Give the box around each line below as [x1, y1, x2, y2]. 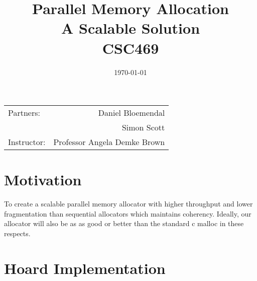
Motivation [4, 169, 82, 190]
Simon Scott [121, 121, 165, 133]
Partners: [8, 107, 40, 119]
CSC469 [102, 37, 159, 58]
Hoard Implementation [4, 257, 166, 278]
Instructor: [8, 136, 46, 148]
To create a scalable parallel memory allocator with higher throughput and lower [4, 198, 253, 209]
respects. [4, 228, 31, 238]
